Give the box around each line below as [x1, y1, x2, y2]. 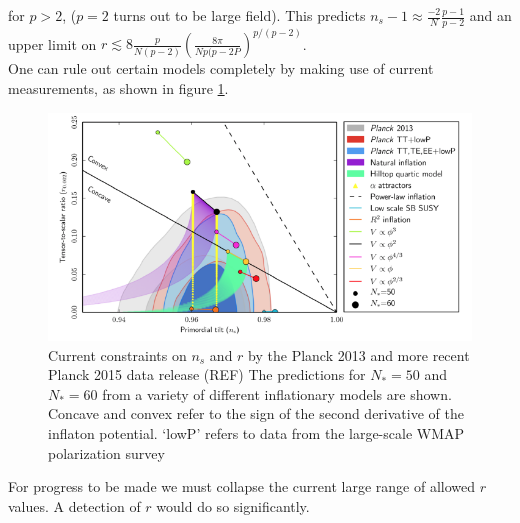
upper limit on [8, 33, 97, 54]
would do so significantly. [156, 495, 310, 516]
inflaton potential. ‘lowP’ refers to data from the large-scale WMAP [48, 422, 465, 443]
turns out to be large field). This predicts [113, 5, 366, 25]
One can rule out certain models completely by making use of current [8, 58, 434, 79]
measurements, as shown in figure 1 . [8, 77, 229, 98]
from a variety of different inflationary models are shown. [102, 383, 452, 404]
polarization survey [48, 442, 165, 463]
